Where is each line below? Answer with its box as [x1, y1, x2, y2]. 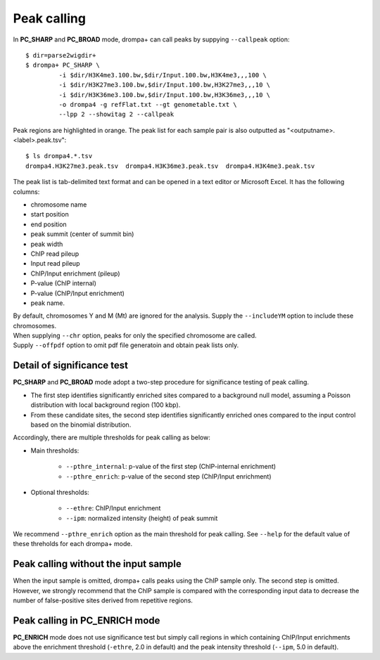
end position [30, 220, 67, 228]
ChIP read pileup [30, 250, 80, 258]
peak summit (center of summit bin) [30, 230, 134, 238]
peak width [30, 240, 63, 248]
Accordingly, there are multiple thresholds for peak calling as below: [13, 433, 210, 442]
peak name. [30, 299, 65, 307]
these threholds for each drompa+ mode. [13, 540, 133, 548]
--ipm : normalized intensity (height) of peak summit [65, 514, 218, 522]
